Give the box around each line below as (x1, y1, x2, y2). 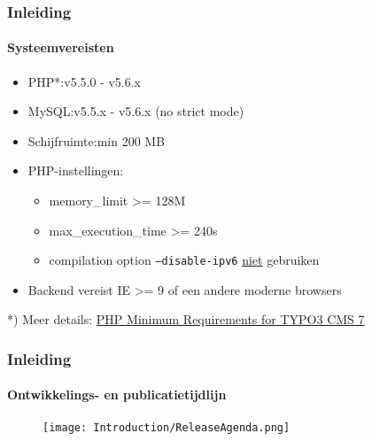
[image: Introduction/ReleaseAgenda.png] (43, 421, 291, 434)
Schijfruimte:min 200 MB (27, 131, 166, 150)
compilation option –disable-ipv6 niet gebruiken (49, 251, 320, 269)
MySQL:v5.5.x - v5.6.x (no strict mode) (27, 102, 244, 120)
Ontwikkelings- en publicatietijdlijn (7, 385, 227, 404)
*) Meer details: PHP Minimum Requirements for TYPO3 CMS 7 (7, 310, 365, 329)
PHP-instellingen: (27, 161, 124, 180)
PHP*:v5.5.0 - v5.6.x (27, 72, 141, 90)
